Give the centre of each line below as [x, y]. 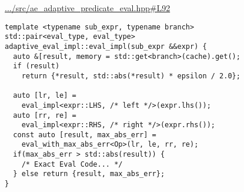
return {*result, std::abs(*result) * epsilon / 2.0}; [131, 76]
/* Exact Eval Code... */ [72, 164]
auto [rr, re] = [45, 115]
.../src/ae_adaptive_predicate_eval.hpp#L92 [88, 8]
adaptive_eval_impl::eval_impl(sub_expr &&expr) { [106, 46]
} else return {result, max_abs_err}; [89, 174]
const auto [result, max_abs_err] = [85, 135]
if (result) [36, 66]
